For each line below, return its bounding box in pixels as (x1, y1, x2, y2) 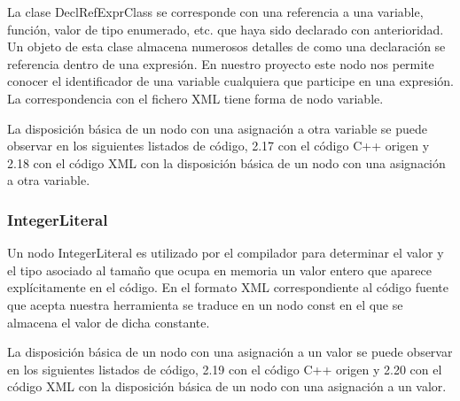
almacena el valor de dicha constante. (7, 312, 210, 331)
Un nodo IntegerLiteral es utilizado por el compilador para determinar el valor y (7, 243, 444, 262)
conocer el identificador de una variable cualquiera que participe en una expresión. (7, 72, 454, 90)
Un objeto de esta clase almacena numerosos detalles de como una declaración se (7, 37, 446, 56)
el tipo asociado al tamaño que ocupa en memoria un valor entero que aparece (7, 260, 432, 279)
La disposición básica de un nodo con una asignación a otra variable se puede (7, 119, 427, 137)
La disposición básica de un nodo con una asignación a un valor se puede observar (7, 343, 453, 361)
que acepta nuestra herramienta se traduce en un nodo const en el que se (7, 295, 403, 313)
